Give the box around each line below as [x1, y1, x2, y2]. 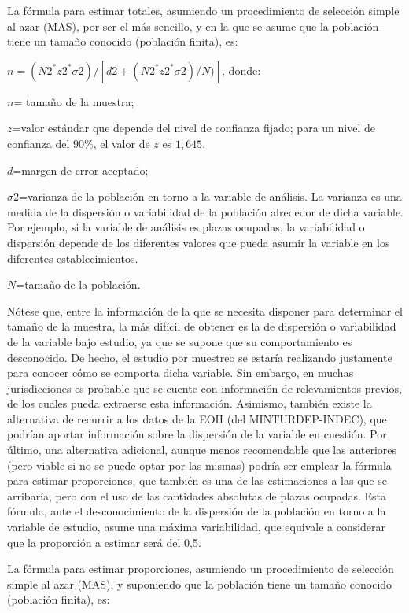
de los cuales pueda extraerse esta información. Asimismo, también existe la [7, 395, 372, 412]
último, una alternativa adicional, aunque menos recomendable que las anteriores [7, 441, 397, 458]
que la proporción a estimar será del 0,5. [7, 534, 201, 550]
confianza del [7, 135, 70, 151]
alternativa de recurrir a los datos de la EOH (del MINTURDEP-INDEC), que [7, 410, 387, 427]
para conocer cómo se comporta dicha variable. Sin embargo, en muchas [7, 364, 354, 381]
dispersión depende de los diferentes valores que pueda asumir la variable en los [7, 234, 390, 250]
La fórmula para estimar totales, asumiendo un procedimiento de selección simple [7, 2, 400, 18]
